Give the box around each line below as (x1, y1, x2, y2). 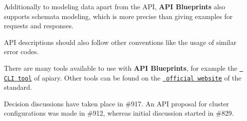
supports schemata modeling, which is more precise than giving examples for (4, 11, 233, 21)
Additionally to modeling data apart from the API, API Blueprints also (4, 1, 226, 11)
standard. (4, 82, 32, 92)
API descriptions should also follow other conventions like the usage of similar (4, 37, 237, 47)
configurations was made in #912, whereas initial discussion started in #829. (4, 108, 234, 118)
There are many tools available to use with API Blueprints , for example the (4, 62, 237, 73)
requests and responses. (4, 20, 74, 31)
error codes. (4, 46, 39, 57)
